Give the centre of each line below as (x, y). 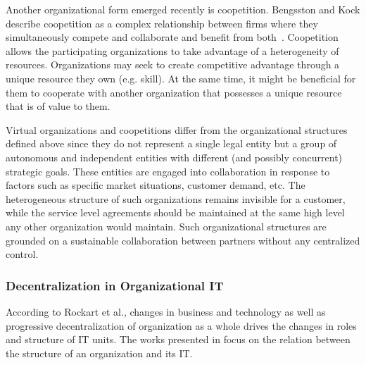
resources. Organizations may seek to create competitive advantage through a (173, 64)
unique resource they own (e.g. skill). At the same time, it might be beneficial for (181, 78)
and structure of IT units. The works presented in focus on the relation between (178, 339)
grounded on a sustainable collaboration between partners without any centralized (183, 240)
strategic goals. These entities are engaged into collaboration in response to (168, 171)
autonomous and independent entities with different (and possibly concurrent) (174, 157)
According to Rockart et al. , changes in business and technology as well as (166, 311)
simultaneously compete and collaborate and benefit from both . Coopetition (172, 37)
